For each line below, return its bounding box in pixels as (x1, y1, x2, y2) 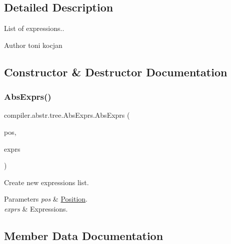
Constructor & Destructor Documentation (4, 64, 227, 79)
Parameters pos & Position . (4, 194, 87, 204)
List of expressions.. (4, 23, 64, 33)
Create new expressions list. (4, 177, 89, 187)
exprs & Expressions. (4, 203, 68, 214)
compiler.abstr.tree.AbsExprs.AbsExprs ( (4, 110, 130, 120)
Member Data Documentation (4, 228, 163, 243)
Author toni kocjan (4, 39, 62, 50)
